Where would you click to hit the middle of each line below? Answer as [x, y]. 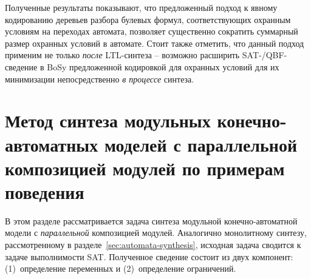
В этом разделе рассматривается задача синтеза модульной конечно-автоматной [151, 220]
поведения [45, 191]
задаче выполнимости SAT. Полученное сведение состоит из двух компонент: [149, 256]
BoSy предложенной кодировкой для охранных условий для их [163, 66]
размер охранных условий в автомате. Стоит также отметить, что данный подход [155, 43]
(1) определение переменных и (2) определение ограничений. [121, 268]
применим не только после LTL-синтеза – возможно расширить [122, 55]
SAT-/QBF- [265, 55]
